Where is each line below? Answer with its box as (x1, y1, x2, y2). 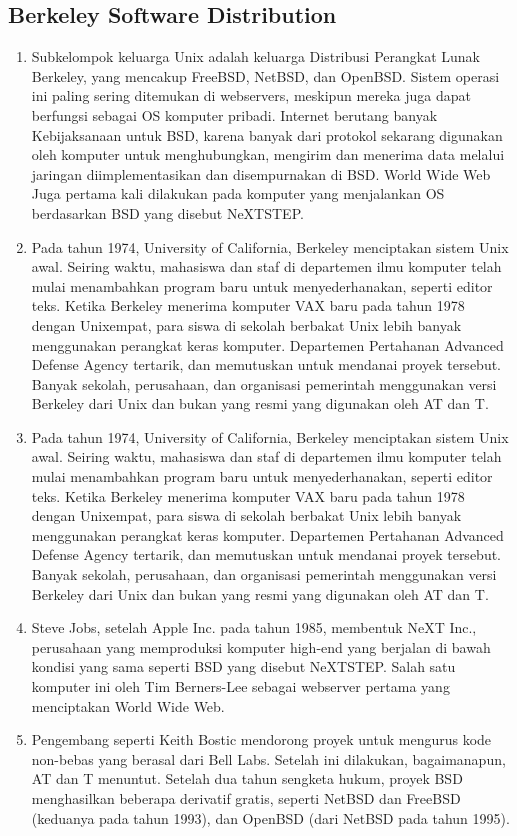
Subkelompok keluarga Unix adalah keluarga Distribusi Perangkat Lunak (31, 46, 480, 67)
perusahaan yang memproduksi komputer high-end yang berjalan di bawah (31, 636, 491, 657)
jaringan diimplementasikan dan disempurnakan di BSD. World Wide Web (31, 163, 491, 184)
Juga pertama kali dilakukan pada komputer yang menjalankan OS (31, 183, 445, 204)
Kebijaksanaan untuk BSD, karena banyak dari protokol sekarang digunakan (31, 124, 503, 145)
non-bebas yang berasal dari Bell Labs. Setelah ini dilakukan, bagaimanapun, (31, 748, 506, 769)
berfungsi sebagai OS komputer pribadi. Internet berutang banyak (31, 104, 438, 125)
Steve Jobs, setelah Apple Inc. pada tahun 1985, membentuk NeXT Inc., (31, 617, 477, 638)
